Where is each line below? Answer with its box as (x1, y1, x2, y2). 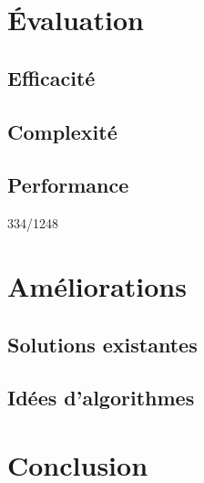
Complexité (7, 117, 117, 145)
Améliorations (7, 267, 187, 304)
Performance (7, 171, 129, 199)
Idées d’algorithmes (7, 383, 195, 412)
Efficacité (7, 63, 96, 91)
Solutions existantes (7, 330, 198, 358)
